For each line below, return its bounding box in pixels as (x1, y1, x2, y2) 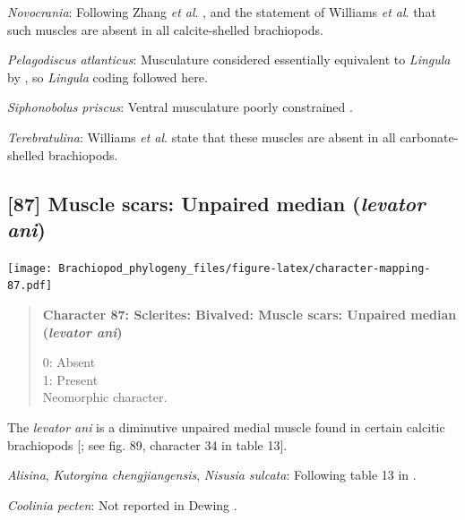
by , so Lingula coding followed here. (7, 67, 208, 86)
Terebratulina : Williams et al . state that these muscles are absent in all (7, 127, 396, 146)
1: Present (42, 370, 99, 388)
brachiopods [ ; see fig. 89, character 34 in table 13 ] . (7, 435, 288, 454)
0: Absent (42, 353, 96, 371)
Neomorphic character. (42, 388, 168, 406)
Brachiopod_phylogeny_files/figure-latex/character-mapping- (58, 261, 431, 275)
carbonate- (400, 127, 459, 146)
